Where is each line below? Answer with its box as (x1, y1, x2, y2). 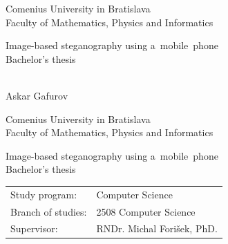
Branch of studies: (10, 204, 87, 218)
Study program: (10, 187, 77, 201)
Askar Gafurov (6, 88, 68, 102)
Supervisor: (10, 221, 58, 236)
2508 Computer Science (96, 204, 196, 218)
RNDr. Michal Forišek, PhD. (96, 221, 218, 236)
